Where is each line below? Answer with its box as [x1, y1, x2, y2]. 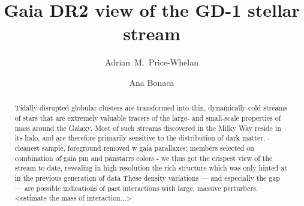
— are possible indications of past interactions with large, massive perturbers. [14, 183, 258, 193]
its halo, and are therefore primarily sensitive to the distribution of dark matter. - [14, 133, 270, 143]
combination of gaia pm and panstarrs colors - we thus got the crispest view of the [14, 153, 273, 163]
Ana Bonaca [129, 76, 174, 88]
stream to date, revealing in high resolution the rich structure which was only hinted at [14, 163, 287, 173]
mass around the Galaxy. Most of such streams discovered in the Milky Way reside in [14, 123, 281, 133]
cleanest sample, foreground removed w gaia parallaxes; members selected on [14, 142, 254, 153]
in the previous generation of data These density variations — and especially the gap [14, 172, 280, 183]
